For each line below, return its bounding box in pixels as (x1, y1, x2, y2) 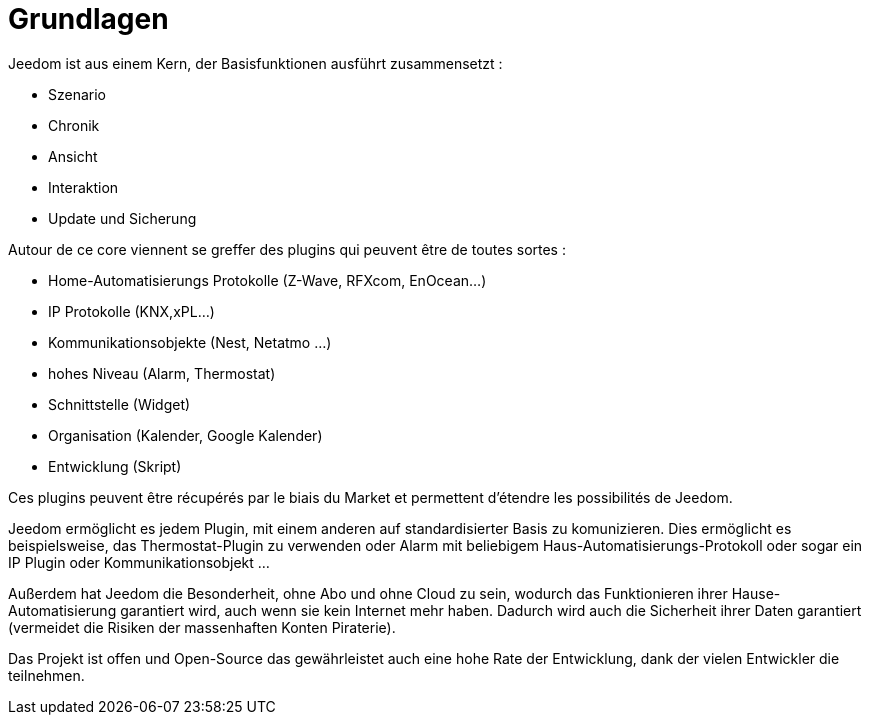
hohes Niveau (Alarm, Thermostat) (48, 364, 276, 382)
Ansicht (48, 147, 98, 165)
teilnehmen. (8, 666, 85, 684)
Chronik (48, 116, 100, 134)
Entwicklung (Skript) (48, 457, 182, 475)
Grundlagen (8, 2, 169, 36)
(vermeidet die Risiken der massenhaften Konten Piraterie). (8, 618, 396, 636)
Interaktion (48, 178, 119, 196)
